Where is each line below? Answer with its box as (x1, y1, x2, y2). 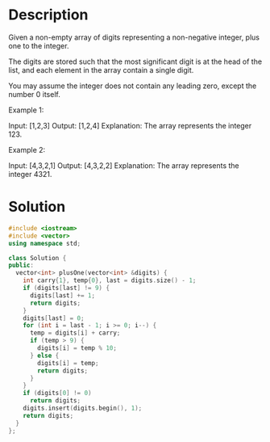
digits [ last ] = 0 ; (23, 314, 85, 322)
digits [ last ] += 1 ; (29, 291, 95, 300)
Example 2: (8, 145, 46, 154)
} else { (29, 351, 60, 360)
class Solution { (8, 254, 67, 262)
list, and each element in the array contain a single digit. (8, 65, 194, 74)
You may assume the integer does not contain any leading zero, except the (8, 81, 257, 91)
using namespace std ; (8, 239, 81, 247)
